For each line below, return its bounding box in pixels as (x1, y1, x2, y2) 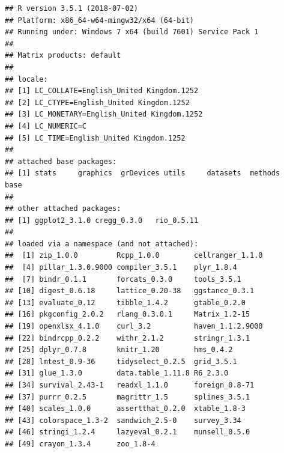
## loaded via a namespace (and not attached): (5, 239, 199, 248)
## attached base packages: (5, 157, 117, 166)
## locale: (5, 74, 48, 84)
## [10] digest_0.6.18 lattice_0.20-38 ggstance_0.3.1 (5, 287, 255, 296)
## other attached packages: (5, 204, 121, 213)
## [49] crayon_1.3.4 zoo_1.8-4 (5, 439, 156, 448)
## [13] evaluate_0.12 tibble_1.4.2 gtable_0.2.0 (5, 298, 246, 307)
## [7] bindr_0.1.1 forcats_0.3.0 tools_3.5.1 (5, 275, 241, 284)
